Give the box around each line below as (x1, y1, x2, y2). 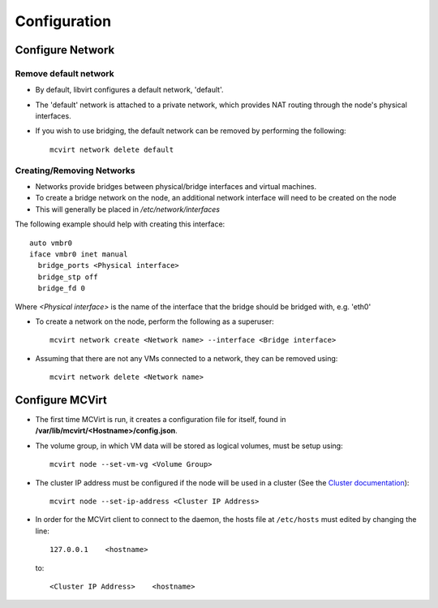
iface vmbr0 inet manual (29, 249, 128, 259)
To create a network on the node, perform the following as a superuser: (35, 317, 275, 326)
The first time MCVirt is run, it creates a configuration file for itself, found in (35, 415, 287, 424)
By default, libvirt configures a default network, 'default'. (35, 85, 224, 95)
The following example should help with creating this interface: (15, 219, 225, 229)
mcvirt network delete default (49, 144, 174, 154)
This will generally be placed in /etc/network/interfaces (35, 204, 221, 214)
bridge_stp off (37, 272, 98, 282)
